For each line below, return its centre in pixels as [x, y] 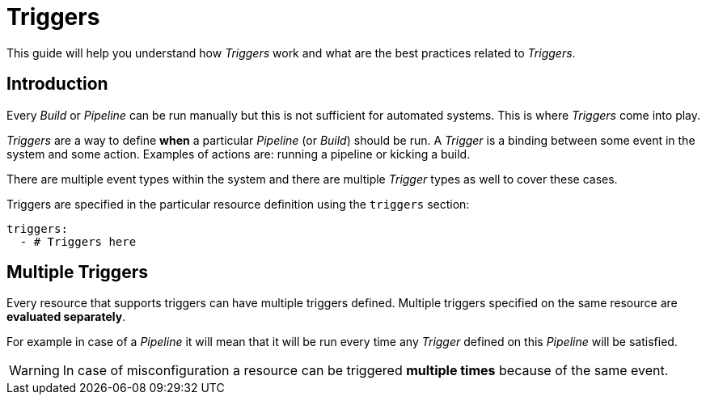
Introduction [57, 84]
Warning [34, 371]
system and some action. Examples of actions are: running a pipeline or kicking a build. [239, 154]
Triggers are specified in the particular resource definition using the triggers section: [238, 204]
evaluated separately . [66, 317]
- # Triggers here [78, 241]
